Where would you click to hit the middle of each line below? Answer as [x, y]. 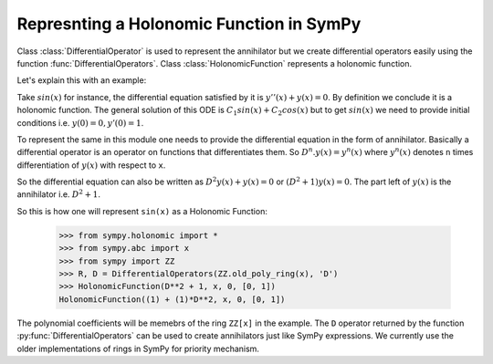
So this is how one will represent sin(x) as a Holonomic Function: [142, 211]
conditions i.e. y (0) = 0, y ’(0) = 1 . [80, 122]
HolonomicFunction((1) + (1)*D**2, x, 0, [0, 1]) [172, 299]
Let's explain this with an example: [82, 80]
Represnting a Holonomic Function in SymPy [189, 24]
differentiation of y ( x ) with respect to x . [91, 165]
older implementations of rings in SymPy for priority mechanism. [138, 348]
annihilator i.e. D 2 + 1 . [58, 194]
